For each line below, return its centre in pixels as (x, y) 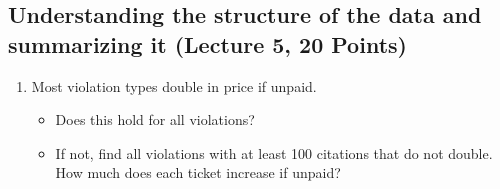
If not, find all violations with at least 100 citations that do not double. (274, 152)
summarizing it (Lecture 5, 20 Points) (207, 43)
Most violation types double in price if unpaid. (174, 85)
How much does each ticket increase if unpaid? (198, 172)
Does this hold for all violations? (155, 119)
